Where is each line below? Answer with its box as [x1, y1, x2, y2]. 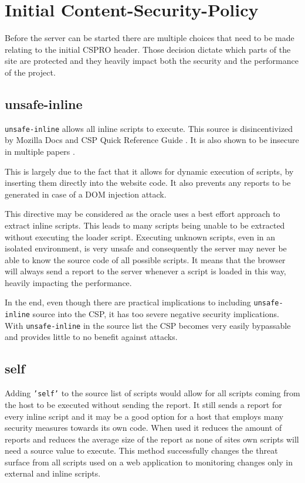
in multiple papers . [5, 145, 75, 157]
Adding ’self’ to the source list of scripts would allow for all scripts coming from [5, 387, 300, 399]
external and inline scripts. [5, 467, 101, 479]
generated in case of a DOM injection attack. [5, 188, 167, 200]
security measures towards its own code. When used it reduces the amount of [5, 421, 282, 434]
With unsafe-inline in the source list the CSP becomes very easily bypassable [5, 319, 291, 331]
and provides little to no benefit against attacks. [5, 331, 178, 343]
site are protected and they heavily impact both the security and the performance [5, 55, 299, 67]
